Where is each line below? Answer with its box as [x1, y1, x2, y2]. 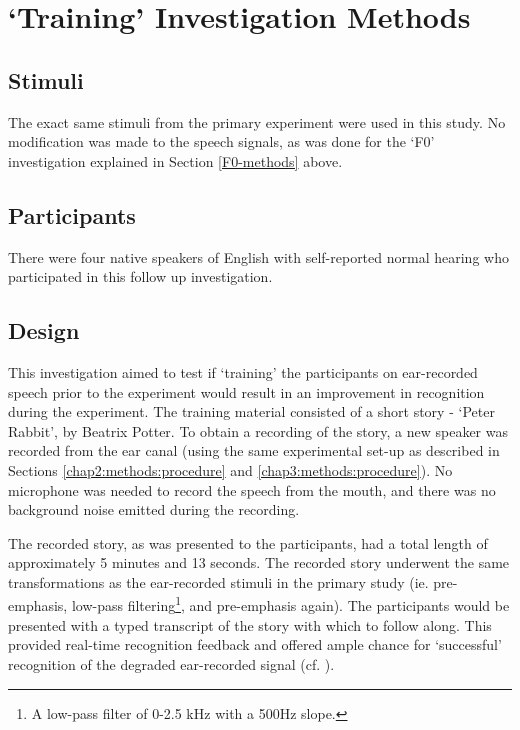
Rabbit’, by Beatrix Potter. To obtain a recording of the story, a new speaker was [8, 420, 508, 441]
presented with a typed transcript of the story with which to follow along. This [8, 614, 492, 635]
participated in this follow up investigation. [8, 266, 273, 287]
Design [8, 315, 80, 346]
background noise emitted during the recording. [8, 499, 300, 520]
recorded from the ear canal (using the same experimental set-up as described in [8, 440, 500, 461]
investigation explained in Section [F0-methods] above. [8, 150, 343, 171]
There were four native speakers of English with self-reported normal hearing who [8, 246, 509, 267]
